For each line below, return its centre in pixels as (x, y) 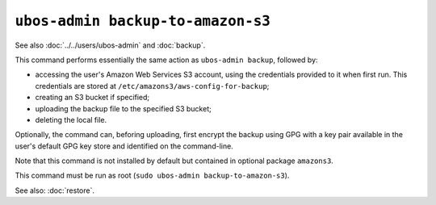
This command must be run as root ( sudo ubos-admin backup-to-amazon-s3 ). (152, 176)
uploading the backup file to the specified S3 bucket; (123, 108)
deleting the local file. (71, 119)
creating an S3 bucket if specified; (92, 98)
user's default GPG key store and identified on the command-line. (124, 146)
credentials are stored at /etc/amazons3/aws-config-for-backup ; (152, 86)
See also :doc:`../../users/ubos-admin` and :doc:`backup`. (110, 45)
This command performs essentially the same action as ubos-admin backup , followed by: (166, 60)
